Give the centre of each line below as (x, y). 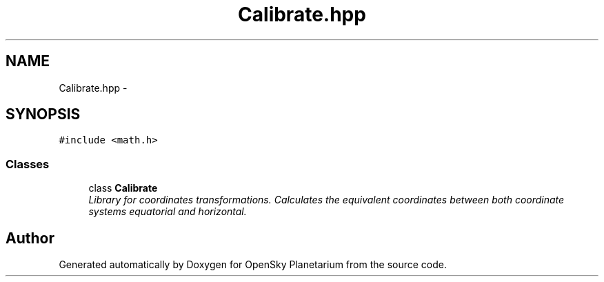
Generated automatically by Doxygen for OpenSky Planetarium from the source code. (253, 265)
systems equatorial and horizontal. (168, 212)
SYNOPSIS (43, 114)
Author (30, 238)
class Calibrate (123, 188)
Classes (28, 164)
